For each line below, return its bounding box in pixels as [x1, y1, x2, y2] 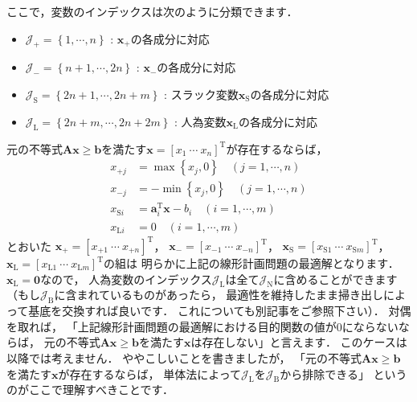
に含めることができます [273, 270, 398, 287]
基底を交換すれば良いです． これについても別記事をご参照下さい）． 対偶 [28, 302, 411, 319]
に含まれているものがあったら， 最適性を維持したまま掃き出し [54, 286, 383, 303]
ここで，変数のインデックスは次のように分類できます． [6, 3, 298, 19]
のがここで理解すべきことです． [6, 381, 174, 398]
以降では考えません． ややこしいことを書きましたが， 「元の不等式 [6, 350, 362, 366]
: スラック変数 [164, 85, 239, 102]
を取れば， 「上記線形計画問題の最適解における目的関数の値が [6, 318, 337, 334]
